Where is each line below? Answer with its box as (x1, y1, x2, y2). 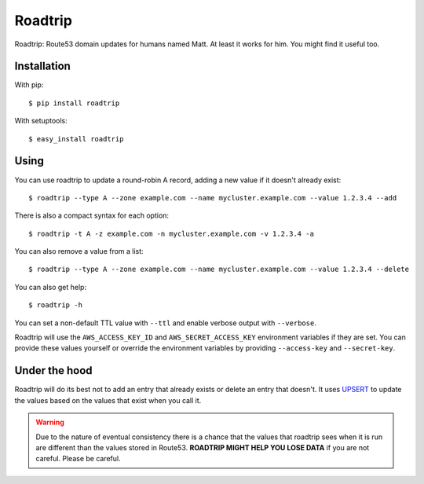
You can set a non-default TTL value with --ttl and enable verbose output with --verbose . (14, 318, 317, 328)
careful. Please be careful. (35, 454, 121, 464)
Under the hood (14, 364, 93, 377)
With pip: (14, 80, 44, 90)
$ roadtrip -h (28, 301, 82, 310)
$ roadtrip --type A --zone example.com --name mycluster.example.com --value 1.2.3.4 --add (28, 193, 397, 202)
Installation (14, 60, 71, 73)
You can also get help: (14, 282, 86, 291)
